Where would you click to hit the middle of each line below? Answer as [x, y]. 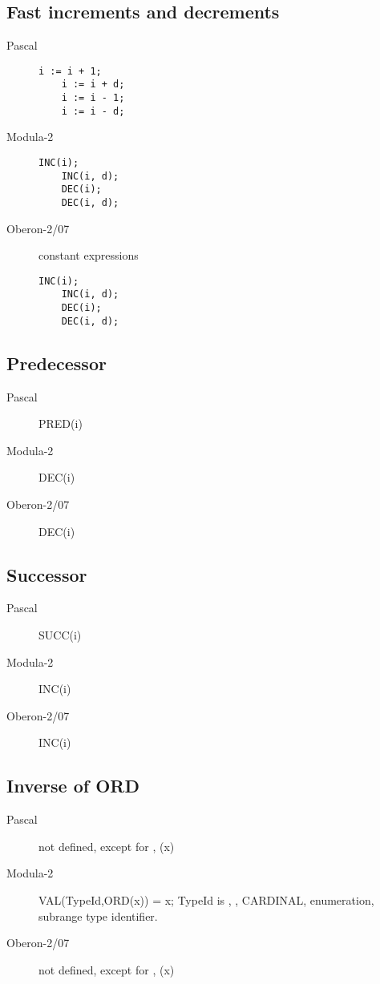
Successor [47, 574]
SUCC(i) [60, 635]
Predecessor [57, 363]
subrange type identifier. [98, 915]
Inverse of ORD [73, 786]
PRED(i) [61, 423]
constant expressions [89, 255]
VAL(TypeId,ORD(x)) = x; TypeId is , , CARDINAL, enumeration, [206, 899]
